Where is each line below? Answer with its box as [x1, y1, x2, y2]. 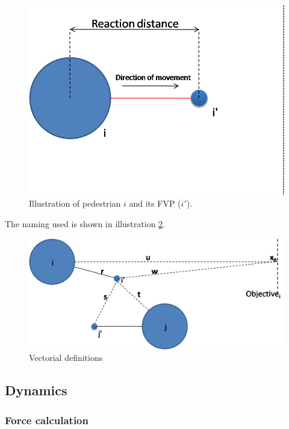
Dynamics [5, 381, 67, 399]
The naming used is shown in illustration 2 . [5, 218, 165, 230]
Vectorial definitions [29, 351, 103, 364]
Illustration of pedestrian [29, 197, 121, 210]
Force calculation [5, 412, 89, 427]
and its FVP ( [129, 197, 181, 210]
